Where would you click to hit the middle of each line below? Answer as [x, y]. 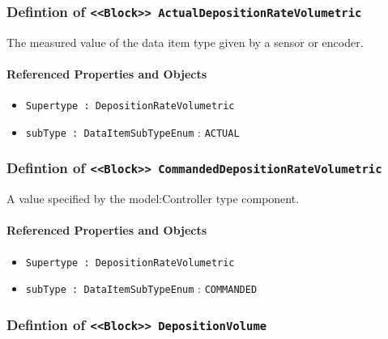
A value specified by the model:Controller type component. [153, 199]
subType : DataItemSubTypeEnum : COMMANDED [141, 288]
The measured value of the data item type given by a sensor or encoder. [185, 42]
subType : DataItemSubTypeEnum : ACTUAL [132, 131]
